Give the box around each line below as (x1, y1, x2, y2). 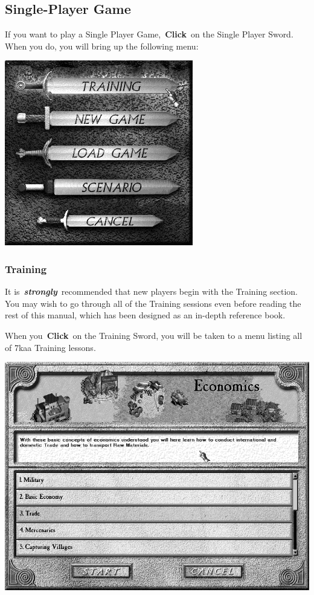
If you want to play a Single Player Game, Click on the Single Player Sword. (5, 28, 293, 40)
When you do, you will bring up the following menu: (5, 39, 199, 52)
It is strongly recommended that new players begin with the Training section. (5, 285, 298, 298)
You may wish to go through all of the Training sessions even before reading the (5, 297, 301, 309)
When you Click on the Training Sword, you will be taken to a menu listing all (5, 329, 303, 341)
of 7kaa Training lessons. (5, 341, 96, 353)
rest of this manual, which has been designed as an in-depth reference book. (5, 309, 286, 321)
